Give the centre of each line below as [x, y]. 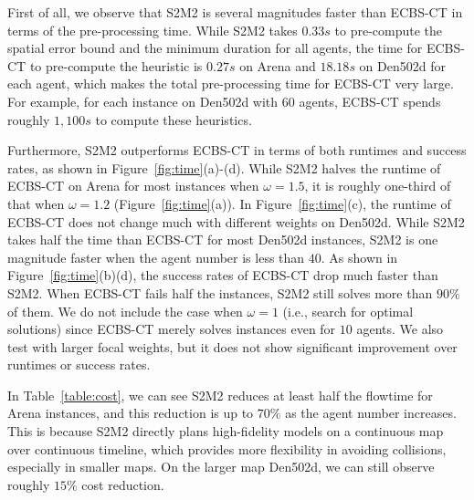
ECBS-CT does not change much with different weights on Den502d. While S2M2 [236, 221]
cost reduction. [123, 484]
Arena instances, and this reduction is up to [131, 413]
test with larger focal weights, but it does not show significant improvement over [232, 346]
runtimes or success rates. [79, 365]
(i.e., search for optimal [348, 311]
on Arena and [278, 65]
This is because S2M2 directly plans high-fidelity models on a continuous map [226, 431]
